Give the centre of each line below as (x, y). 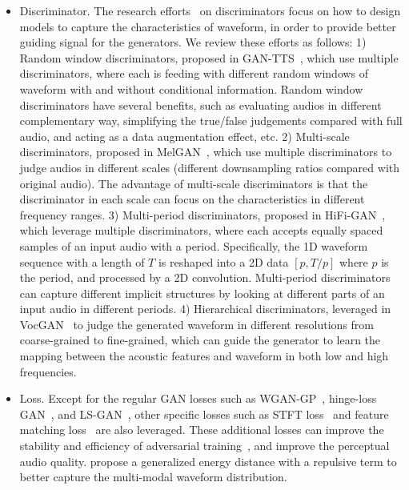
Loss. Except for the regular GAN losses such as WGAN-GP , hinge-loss (198, 398)
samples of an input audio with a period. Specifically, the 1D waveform (194, 245)
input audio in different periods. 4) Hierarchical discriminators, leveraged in (205, 309)
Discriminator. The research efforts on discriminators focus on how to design (210, 10)
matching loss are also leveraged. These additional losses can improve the (202, 430)
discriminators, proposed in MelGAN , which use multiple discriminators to (206, 152)
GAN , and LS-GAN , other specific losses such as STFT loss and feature (204, 414)
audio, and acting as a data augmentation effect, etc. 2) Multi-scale (184, 136)
